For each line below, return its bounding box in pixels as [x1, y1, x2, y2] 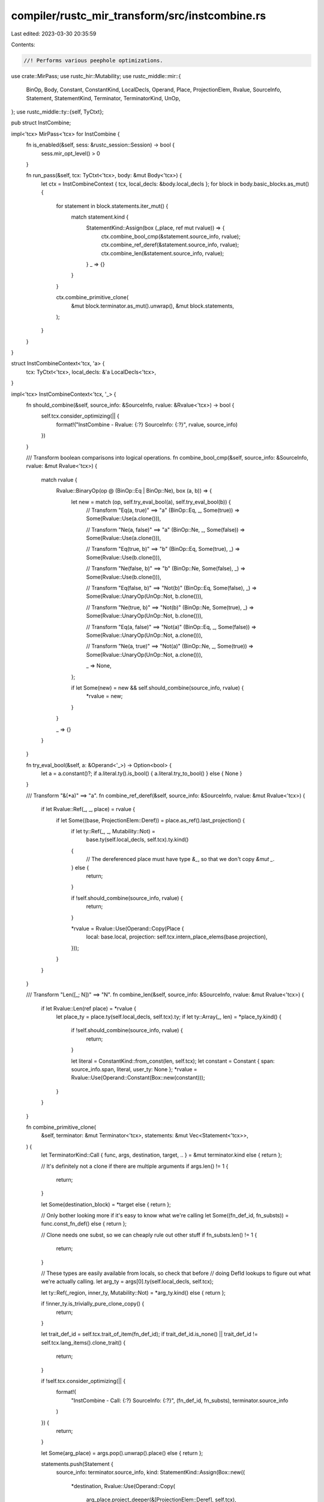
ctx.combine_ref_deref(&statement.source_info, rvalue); [101, 241, 239, 249]
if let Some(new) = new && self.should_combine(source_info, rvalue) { [71, 684, 244, 691]
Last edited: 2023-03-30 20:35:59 [11, 30, 97, 37]
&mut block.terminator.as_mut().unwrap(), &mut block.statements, [71, 302, 234, 309]
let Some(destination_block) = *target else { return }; [41, 1200, 171, 1208]
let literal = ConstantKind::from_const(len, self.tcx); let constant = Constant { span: [71, 1057, 275, 1065]
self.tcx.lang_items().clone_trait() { [41, 1339, 126, 1346]
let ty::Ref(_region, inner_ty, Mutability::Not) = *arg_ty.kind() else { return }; [41, 1289, 226, 1296]
